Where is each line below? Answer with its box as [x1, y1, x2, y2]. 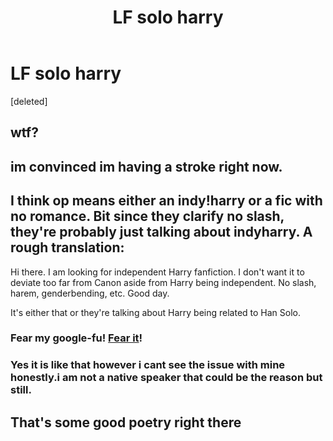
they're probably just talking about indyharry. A [10, 224, 313, 241]
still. [10, 383, 32, 397]
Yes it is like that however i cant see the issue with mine [10, 358, 286, 372]
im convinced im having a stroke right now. [10, 158, 283, 175]
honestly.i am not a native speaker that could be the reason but [10, 371, 323, 385]
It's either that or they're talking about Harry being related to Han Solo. [10, 306, 302, 318]
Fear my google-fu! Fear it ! [10, 331, 143, 345]
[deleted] [10, 95, 48, 107]
